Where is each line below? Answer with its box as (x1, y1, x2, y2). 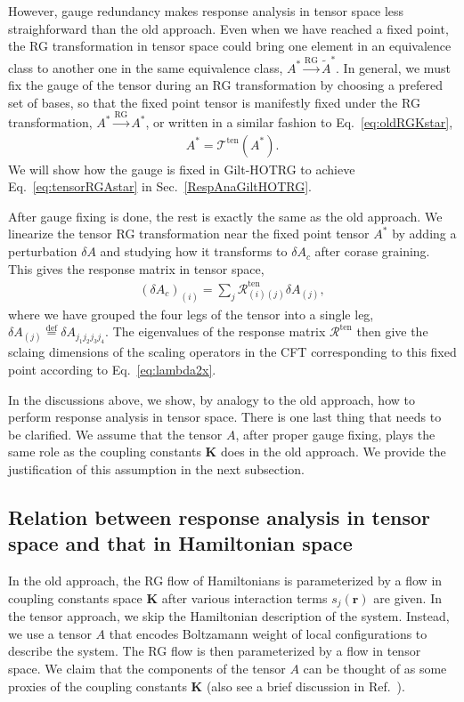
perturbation (8, 242, 77, 261)
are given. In (373, 588, 442, 607)
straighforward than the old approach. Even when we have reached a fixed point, (8, 19, 449, 37)
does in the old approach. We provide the (220, 442, 446, 461)
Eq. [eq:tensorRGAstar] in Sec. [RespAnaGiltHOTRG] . (8, 177, 312, 196)
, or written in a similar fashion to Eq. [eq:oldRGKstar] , (145, 113, 453, 132)
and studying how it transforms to (100, 242, 288, 261)
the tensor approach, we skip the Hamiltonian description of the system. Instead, (8, 607, 450, 625)
